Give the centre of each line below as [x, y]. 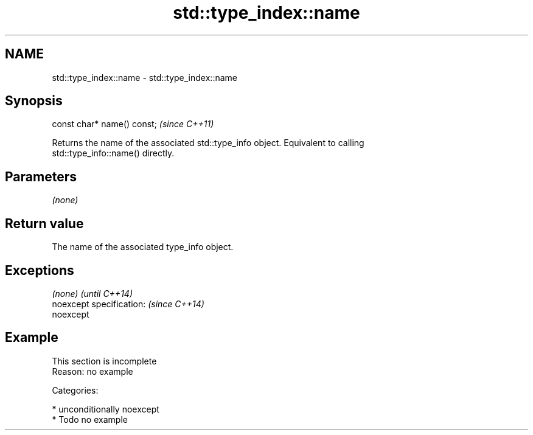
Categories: [75, 390]
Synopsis [34, 101]
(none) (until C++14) [92, 293]
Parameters [41, 176]
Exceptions [40, 270]
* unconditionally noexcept [106, 409]
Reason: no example [92, 371]
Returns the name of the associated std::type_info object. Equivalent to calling [208, 143]
